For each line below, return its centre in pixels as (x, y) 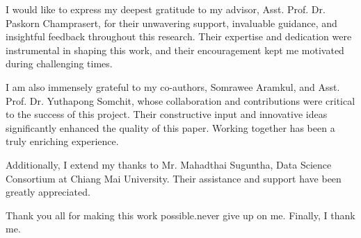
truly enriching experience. (62, 141)
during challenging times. (59, 63)
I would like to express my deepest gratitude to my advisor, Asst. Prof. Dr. (166, 9)
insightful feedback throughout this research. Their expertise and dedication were (179, 36)
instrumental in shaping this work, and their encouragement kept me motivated (175, 50)
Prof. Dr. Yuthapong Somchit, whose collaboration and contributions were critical (180, 100)
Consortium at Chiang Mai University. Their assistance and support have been (174, 178)
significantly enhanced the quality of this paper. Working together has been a (170, 127)
